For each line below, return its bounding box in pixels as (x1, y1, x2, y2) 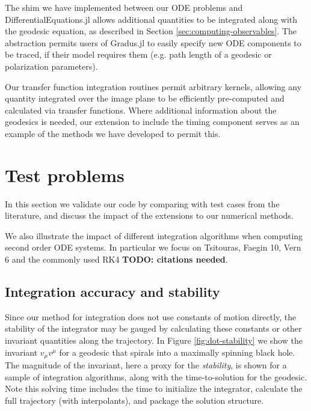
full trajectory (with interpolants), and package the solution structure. (5, 394, 264, 406)
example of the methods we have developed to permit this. (5, 127, 221, 139)
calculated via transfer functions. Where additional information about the (5, 103, 277, 116)
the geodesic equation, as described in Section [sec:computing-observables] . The (5, 25, 297, 37)
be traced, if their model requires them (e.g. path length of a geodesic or (5, 48, 272, 61)
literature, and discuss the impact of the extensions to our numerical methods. (5, 209, 294, 222)
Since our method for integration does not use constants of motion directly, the (5, 310, 297, 323)
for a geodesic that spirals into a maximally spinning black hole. (59, 346, 295, 358)
